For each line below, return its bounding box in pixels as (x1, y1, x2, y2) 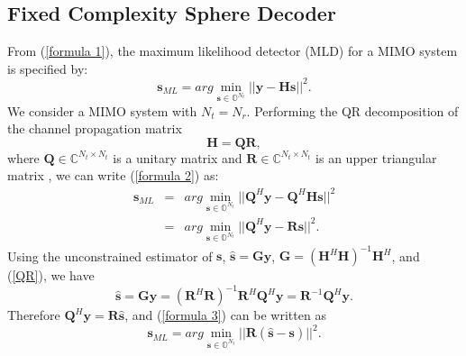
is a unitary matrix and (113, 148, 242, 167)
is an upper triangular (315, 148, 437, 167)
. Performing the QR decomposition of (246, 101, 459, 120)
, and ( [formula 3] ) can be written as (124, 306, 326, 324)
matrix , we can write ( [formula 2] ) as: (7, 166, 219, 185)
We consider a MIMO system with (7, 101, 197, 120)
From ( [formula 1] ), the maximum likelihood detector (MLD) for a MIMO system (7, 41, 458, 60)
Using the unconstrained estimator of (7, 246, 213, 265)
